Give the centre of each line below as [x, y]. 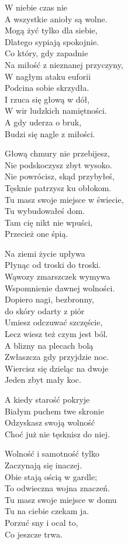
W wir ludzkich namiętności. [56, 110]
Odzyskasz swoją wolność [50, 422]
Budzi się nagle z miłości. [50, 133]
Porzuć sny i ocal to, [41, 522]
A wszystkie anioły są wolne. [56, 18]
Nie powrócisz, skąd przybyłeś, [60, 176]
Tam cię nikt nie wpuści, [49, 222]
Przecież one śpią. [37, 234]
